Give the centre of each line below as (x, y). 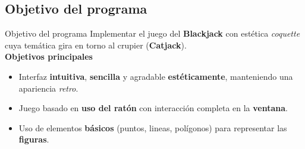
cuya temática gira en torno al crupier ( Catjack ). (96, 45)
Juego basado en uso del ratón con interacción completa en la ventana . (153, 108)
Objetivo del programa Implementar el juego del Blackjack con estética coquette (152, 33)
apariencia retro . (48, 88)
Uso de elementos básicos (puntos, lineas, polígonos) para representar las (153, 127)
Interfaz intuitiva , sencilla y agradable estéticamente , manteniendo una (156, 76)
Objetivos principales (49, 56)
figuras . (34, 139)
